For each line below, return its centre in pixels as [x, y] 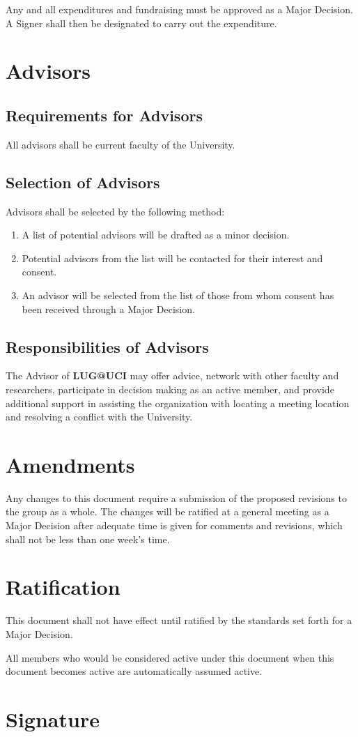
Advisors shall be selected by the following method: [115, 211]
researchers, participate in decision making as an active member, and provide [170, 389]
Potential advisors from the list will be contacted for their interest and [172, 258]
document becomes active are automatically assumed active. [134, 671]
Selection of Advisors [83, 182]
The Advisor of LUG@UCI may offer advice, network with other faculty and [172, 375]
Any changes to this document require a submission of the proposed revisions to [176, 497]
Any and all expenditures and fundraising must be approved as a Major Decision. [179, 9]
